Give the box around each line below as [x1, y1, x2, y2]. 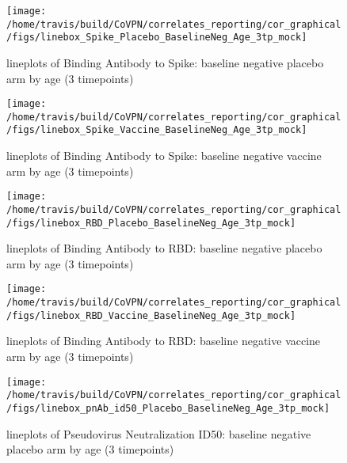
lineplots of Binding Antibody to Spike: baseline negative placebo [6, 54, 324, 70]
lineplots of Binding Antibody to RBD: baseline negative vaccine [6, 332, 321, 349]
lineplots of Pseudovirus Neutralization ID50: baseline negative [6, 425, 311, 442]
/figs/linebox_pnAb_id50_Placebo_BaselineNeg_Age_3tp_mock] [6, 402, 330, 414]
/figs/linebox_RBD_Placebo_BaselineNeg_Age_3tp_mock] [6, 217, 296, 229]
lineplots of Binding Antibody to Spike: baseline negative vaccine [6, 147, 322, 164]
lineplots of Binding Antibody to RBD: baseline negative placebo [6, 240, 322, 256]
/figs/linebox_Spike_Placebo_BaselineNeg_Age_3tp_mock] [6, 32, 307, 44]
